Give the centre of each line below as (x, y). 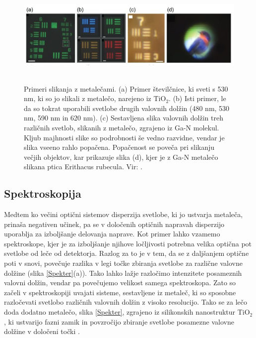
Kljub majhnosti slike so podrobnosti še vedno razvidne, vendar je (124, 137)
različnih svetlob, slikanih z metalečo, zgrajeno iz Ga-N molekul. (122, 127)
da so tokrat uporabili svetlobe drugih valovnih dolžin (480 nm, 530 (127, 108)
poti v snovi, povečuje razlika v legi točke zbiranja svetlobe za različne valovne (123, 263)
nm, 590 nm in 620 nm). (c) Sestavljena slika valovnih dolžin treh (124, 118)
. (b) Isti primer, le (197, 98)
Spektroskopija (43, 193)
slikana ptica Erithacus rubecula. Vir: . (83, 167)
